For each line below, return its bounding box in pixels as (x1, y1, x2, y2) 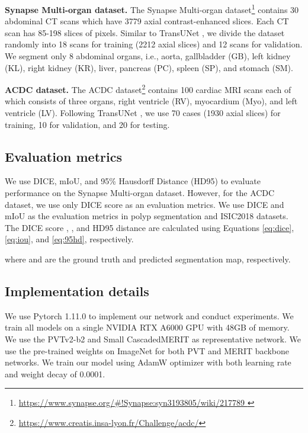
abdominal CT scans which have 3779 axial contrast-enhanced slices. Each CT (5, 15, 289, 27)
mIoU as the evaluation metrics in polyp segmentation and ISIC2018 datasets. (5, 210, 288, 222)
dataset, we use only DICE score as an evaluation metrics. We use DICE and (5, 198, 284, 210)
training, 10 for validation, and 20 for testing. (5, 118, 170, 130)
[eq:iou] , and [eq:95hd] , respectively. (5, 233, 134, 245)
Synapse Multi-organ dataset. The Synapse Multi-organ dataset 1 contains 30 (5, 2, 299, 15)
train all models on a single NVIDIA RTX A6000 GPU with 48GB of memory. (5, 321, 290, 333)
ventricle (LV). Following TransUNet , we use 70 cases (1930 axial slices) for (5, 107, 281, 119)
